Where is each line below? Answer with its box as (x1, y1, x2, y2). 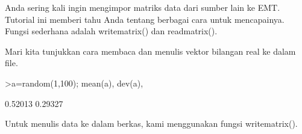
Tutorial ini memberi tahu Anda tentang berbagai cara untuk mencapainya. (5, 13, 285, 25)
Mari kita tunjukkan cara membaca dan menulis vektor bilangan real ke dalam (5, 44, 296, 57)
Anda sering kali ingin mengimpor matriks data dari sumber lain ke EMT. (5, 1, 280, 13)
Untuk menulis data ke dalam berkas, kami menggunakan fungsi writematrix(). (5, 117, 298, 130)
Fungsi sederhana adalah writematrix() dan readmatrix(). (5, 25, 218, 37)
